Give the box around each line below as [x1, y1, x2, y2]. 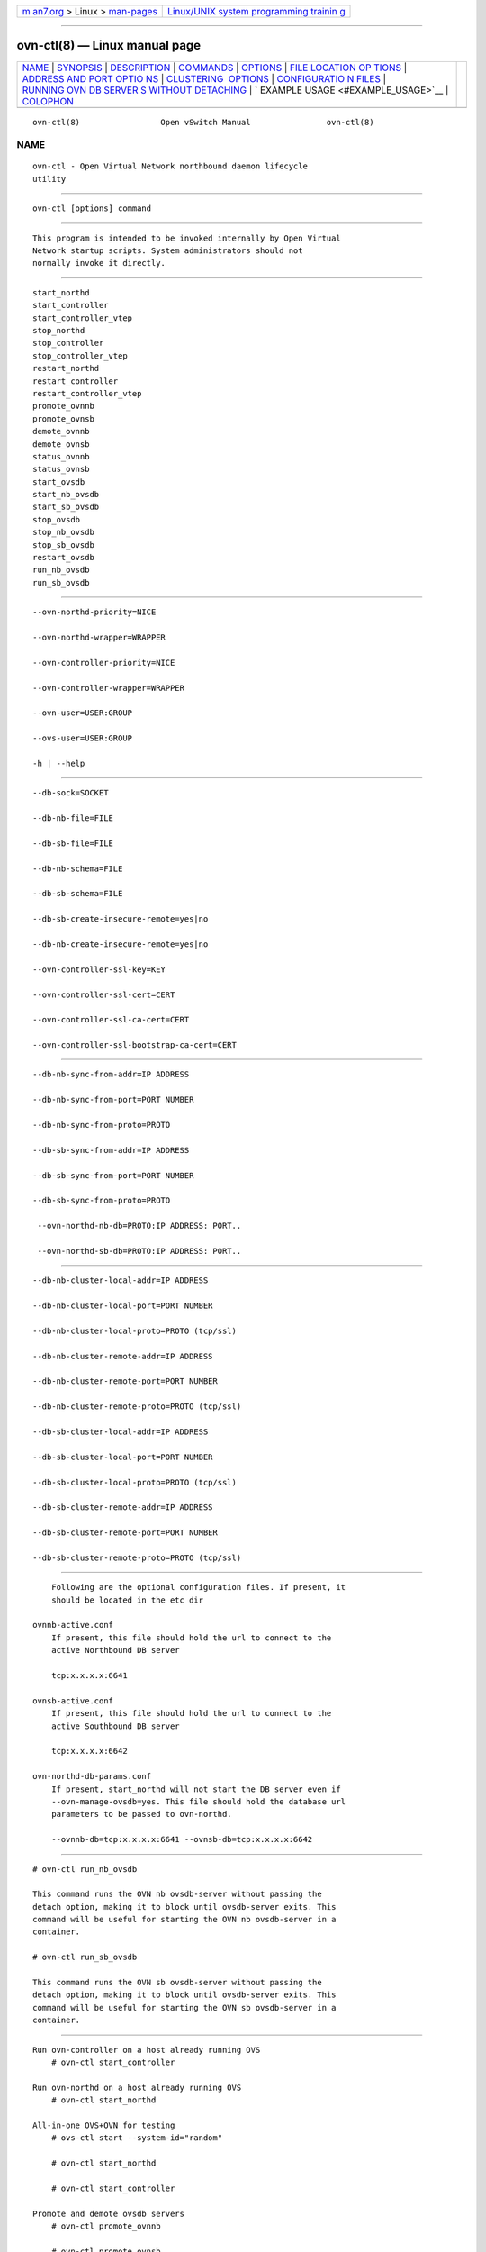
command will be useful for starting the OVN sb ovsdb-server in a [32, 2002, 337, 2012]
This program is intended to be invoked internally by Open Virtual [32, 232, 341, 243]
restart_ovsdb [32, 552, 94, 563]
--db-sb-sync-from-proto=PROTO [32, 1195, 171, 1206]
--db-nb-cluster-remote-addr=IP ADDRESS [32, 1351, 213, 1361]
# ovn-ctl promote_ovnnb [50, 2221, 161, 2231]
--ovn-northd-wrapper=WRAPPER [32, 631, 166, 642]
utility [32, 174, 67, 184]
